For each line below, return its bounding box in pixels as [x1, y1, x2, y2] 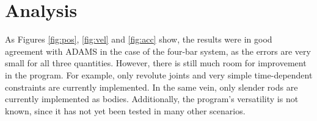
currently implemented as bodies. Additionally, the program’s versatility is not [5, 92, 299, 105]
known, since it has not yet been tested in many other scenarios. [5, 104, 246, 117]
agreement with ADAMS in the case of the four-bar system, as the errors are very [5, 44, 311, 57]
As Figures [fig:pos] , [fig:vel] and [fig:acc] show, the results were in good [5, 33, 272, 46]
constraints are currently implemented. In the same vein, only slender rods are [5, 80, 298, 93]
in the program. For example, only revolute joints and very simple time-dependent [5, 68, 313, 81]
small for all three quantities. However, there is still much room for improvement [5, 57, 307, 69]
